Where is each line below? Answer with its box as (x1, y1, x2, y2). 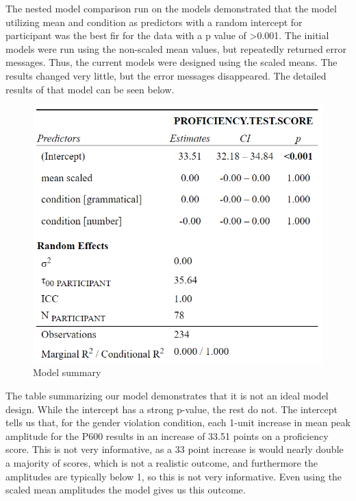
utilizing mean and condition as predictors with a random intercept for (5, 14, 303, 29)
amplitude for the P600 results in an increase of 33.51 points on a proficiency (5, 428, 329, 443)
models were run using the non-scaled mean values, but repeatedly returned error (5, 41, 347, 56)
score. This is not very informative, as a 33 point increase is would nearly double (5, 442, 344, 456)
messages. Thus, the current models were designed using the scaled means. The (5, 55, 338, 69)
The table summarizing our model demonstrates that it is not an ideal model (5, 388, 329, 402)
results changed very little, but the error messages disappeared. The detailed (5, 68, 327, 82)
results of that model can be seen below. (5, 82, 175, 96)
